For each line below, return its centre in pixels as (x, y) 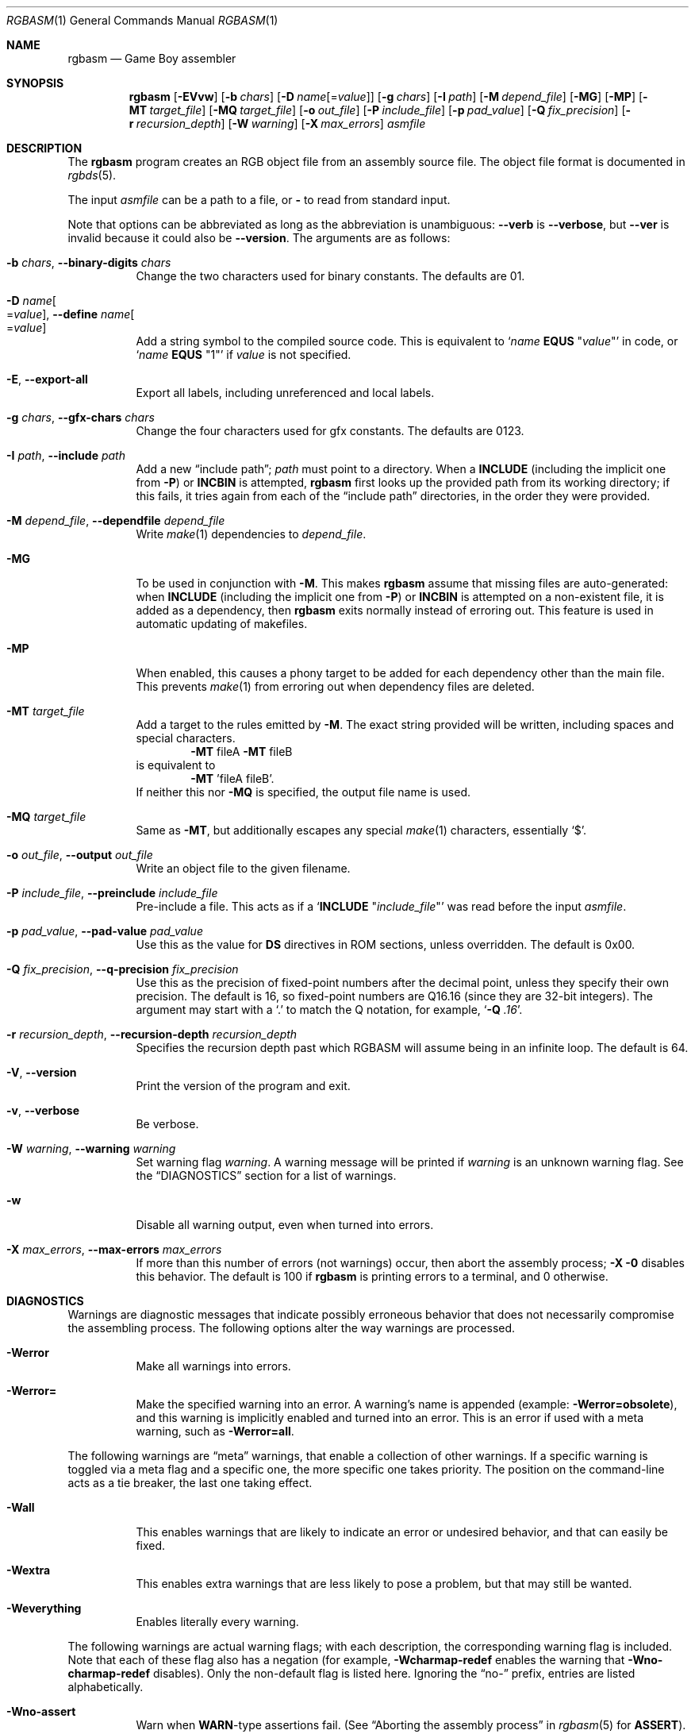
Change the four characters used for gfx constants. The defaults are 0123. (330, 431)
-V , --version (42, 1072)
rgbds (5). (92, 175)
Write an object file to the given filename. (243, 868)
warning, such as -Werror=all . (215, 1431)
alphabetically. (106, 1687)
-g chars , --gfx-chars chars (81, 417)
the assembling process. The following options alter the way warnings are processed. (292, 1328)
